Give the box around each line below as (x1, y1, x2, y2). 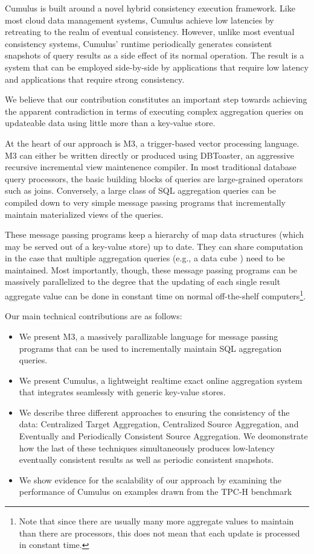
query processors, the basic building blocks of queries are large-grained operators (5, 172, 303, 185)
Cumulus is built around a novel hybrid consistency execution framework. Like (5, 2, 295, 14)
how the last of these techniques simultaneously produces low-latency (19, 441, 275, 454)
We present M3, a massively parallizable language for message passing (19, 330, 278, 342)
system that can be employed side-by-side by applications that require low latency (5, 60, 309, 73)
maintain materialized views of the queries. (5, 208, 164, 220)
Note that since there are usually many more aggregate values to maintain (19, 515, 294, 527)
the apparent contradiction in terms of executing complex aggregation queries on (5, 104, 304, 117)
